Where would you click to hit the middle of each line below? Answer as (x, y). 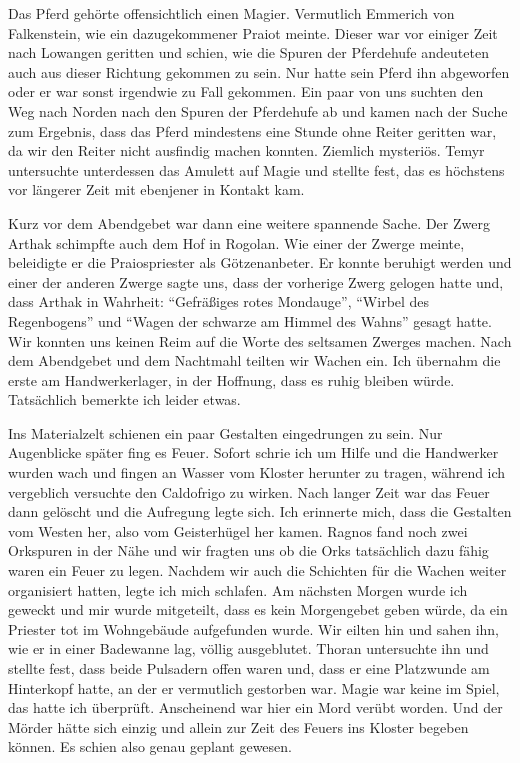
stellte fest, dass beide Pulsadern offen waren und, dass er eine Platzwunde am (249, 668)
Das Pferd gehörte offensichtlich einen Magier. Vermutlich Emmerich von (231, 13)
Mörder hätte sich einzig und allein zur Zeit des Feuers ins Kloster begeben (238, 726)
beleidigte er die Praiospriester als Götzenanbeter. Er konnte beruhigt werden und (260, 262)
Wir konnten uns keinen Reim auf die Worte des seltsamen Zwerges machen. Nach (260, 340)
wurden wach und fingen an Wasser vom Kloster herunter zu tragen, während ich (257, 472)
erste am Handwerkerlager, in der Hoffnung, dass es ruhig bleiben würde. (231, 379)
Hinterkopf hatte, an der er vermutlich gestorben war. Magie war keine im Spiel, (254, 687)
